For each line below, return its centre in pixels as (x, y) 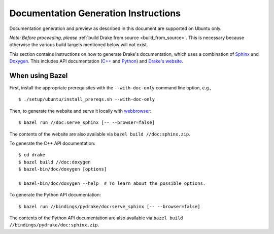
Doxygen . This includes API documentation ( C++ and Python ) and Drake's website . (96, 61)
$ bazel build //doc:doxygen (55, 162)
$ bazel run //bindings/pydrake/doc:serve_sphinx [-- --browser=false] (109, 206)
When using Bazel (39, 75)
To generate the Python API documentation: (55, 195)
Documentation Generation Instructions (95, 13)
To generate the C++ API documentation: (53, 143)
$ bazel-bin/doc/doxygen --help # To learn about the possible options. (112, 183)
